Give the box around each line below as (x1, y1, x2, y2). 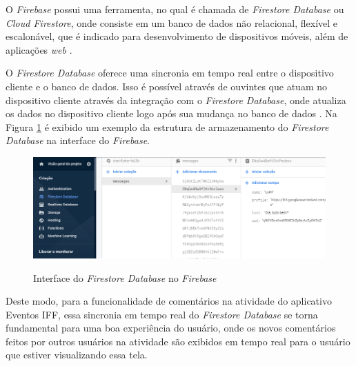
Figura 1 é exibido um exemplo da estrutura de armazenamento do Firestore (6, 119, 329, 134)
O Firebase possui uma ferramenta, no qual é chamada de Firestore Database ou (6, 2, 344, 16)
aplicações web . (6, 42, 72, 57)
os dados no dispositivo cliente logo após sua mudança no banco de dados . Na (6, 106, 337, 121)
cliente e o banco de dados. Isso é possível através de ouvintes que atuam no (6, 79, 328, 93)
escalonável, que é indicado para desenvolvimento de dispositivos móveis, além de (6, 29, 348, 43)
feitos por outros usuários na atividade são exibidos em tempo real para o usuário (6, 334, 350, 348)
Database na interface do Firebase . (6, 133, 150, 148)
